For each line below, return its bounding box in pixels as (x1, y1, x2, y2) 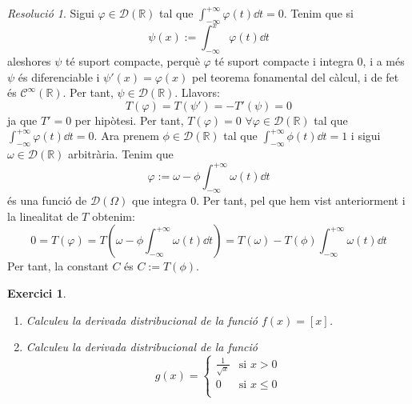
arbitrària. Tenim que (68, 146, 174, 162)
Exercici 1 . (7, 284, 66, 301)
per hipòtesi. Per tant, (74, 111, 184, 128)
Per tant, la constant (7, 258, 109, 274)
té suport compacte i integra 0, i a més (214, 53, 405, 70)
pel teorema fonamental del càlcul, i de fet (191, 68, 399, 85)
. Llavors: (174, 84, 221, 101)
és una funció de (7, 192, 87, 209)
